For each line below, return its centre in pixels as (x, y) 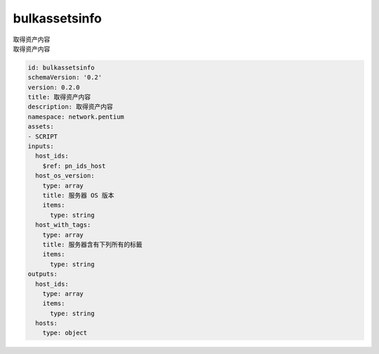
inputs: (41, 146)
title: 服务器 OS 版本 (79, 196)
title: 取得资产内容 (59, 97)
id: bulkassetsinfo (61, 67)
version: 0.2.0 (54, 87)
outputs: (43, 274)
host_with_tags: (63, 225)
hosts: (47, 323)
